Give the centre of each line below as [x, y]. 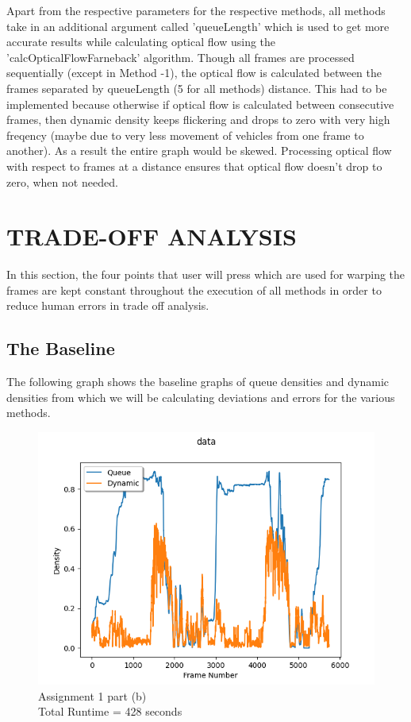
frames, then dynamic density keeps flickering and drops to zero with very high [198, 120]
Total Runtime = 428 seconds [110, 711]
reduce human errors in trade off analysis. [108, 305]
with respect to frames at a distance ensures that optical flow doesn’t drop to [194, 166]
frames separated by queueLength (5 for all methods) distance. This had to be [197, 88]
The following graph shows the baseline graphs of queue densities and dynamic [198, 382]
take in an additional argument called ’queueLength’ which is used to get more [198, 26]
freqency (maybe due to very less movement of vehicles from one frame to [185, 135]
